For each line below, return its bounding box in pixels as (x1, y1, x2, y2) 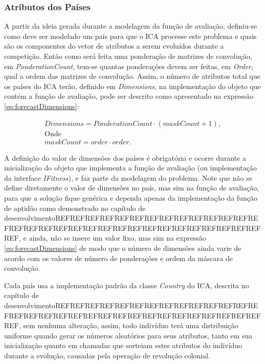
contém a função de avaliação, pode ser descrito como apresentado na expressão (4, 91, 254, 101)
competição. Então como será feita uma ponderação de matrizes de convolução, (4, 51, 252, 61)
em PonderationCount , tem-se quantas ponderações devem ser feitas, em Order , (4, 60, 253, 71)
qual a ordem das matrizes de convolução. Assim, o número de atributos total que (4, 71, 261, 81)
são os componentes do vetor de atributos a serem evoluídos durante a (4, 40, 224, 51)
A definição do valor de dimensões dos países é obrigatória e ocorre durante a (4, 152, 247, 163)
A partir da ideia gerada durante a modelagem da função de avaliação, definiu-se (4, 20, 257, 31)
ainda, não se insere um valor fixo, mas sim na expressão (29, 232, 206, 243)
